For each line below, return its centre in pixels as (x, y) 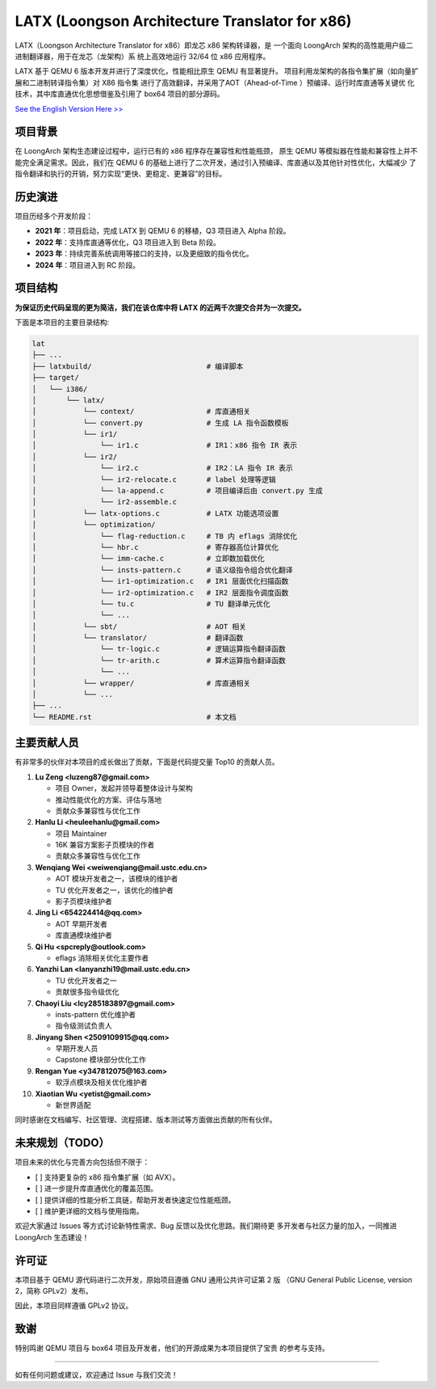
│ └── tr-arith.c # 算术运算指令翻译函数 (159, 660)
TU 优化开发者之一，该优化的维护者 (114, 890)
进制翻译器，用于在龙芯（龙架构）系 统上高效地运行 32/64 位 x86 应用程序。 (143, 56)
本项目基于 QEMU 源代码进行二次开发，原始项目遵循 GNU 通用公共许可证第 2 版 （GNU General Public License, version (214, 1279)
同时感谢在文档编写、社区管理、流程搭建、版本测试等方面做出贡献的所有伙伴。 (146, 1120)
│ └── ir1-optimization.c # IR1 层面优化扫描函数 (160, 581)
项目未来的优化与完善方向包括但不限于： (82, 1162)
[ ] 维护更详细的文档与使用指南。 (90, 1211)
